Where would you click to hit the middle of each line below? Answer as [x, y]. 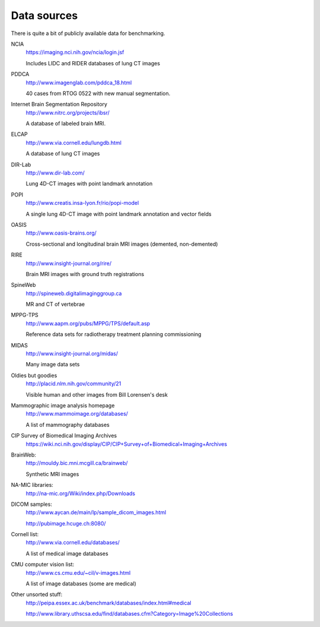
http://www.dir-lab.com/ [55, 173]
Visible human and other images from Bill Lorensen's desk [97, 394]
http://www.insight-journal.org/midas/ [72, 354]
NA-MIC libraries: [32, 485]
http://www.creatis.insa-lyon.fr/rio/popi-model [82, 203]
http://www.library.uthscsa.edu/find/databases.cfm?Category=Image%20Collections [129, 614]
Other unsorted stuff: [36, 594]
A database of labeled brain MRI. [66, 123]
